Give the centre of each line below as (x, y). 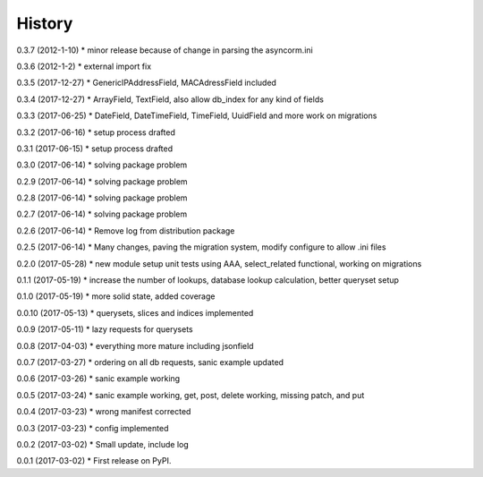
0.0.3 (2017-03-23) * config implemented (93, 428)
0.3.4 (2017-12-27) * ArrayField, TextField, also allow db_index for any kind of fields (170, 99)
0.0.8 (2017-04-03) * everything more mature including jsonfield (135, 345)
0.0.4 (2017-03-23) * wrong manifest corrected (104, 412)
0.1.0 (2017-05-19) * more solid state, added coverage (116, 296)
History (45, 23)
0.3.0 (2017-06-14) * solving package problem (102, 165)
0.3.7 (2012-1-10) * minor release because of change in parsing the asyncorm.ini (165, 50)
